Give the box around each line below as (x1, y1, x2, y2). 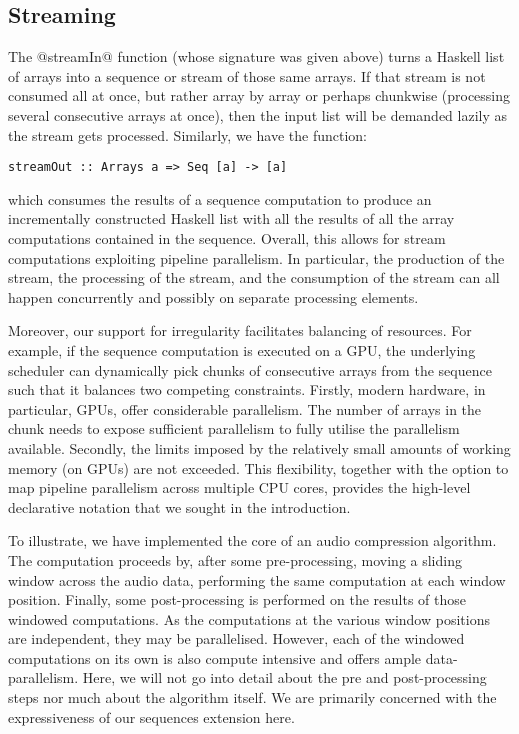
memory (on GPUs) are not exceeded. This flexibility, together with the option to (8, 457, 509, 478)
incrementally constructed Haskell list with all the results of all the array (8, 208, 455, 229)
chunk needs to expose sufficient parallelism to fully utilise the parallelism (8, 418, 460, 439)
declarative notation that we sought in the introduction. (8, 496, 351, 517)
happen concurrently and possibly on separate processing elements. (8, 286, 419, 307)
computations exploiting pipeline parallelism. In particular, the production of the (8, 247, 505, 268)
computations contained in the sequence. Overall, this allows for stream (8, 228, 446, 249)
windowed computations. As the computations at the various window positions (8, 608, 490, 629)
